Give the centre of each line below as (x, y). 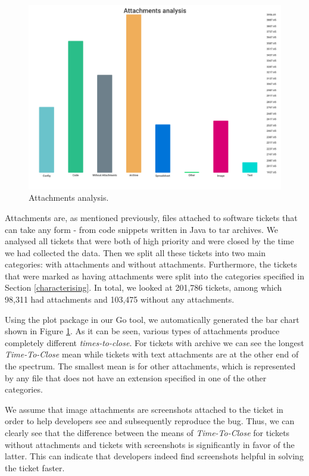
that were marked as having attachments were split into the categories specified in (154, 276)
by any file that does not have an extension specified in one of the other (136, 377)
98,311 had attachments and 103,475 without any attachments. (120, 299)
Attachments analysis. (69, 197)
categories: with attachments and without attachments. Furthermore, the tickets (151, 264)
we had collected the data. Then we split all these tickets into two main (135, 252)
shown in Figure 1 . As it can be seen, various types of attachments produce (142, 331)
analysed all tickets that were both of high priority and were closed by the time (149, 241)
